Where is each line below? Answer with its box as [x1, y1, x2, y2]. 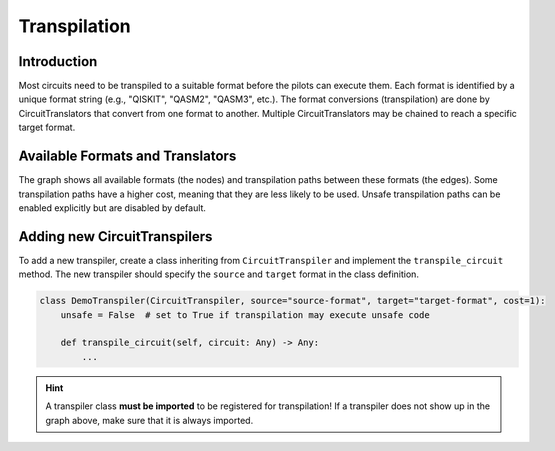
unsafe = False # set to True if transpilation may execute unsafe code [60, 309, 430, 320]
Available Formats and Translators [18, 148, 237, 165]
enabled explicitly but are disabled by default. [18, 201, 207, 214]
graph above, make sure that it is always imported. [45, 414, 254, 426]
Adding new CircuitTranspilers [18, 228, 213, 245]
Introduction [18, 53, 98, 70]
